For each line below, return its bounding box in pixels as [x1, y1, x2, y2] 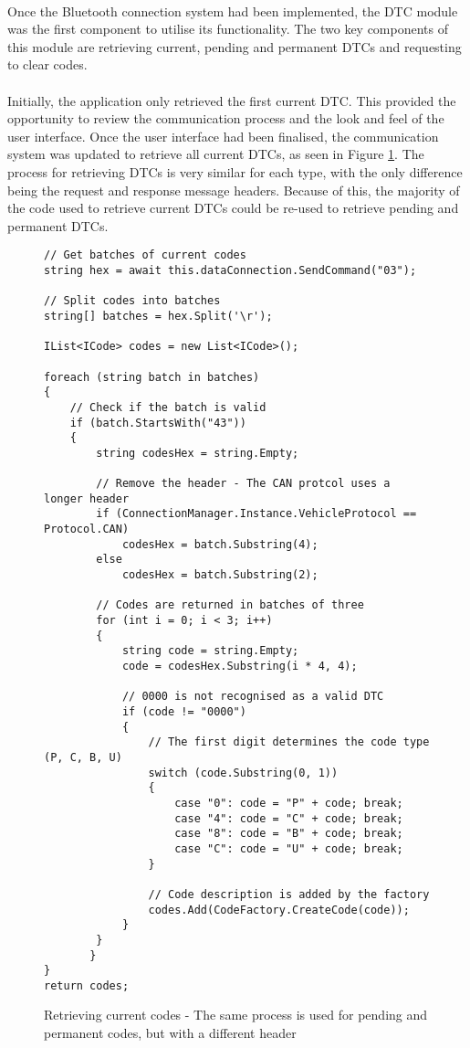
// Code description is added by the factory [148, 887, 430, 901]
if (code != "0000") [121, 705, 246, 718]
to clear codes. [7, 55, 88, 74]
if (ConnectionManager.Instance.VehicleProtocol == [96, 507, 417, 521]
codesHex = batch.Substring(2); [121, 568, 319, 582]
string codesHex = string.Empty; [96, 446, 299, 460]
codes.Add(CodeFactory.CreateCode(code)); [148, 903, 410, 916]
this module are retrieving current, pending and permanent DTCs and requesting [7, 37, 462, 56]
